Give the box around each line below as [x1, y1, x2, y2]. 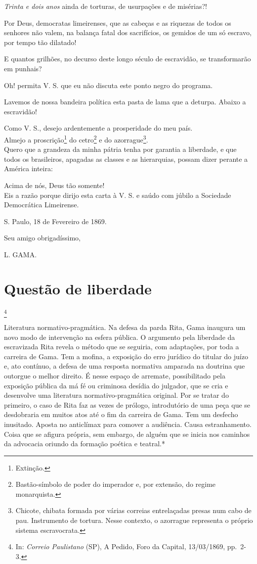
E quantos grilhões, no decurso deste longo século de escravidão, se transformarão [4, 53, 251, 64]
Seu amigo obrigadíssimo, [4, 233, 81, 243]
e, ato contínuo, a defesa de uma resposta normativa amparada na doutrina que [4, 361, 245, 371]
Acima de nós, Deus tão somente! [4, 180, 105, 190]
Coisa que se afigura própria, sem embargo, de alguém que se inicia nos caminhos [4, 428, 250, 439]
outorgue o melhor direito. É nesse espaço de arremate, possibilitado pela [4, 370, 225, 380]
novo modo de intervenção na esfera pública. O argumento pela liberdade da [4, 331, 235, 342]
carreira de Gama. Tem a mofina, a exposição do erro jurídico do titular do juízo [4, 351, 248, 361]
